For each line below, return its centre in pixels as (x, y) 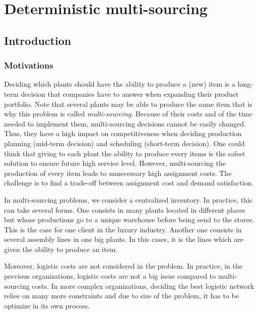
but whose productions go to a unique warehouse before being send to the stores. (129, 219)
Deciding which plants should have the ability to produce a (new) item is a (120, 84)
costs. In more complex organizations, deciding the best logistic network (143, 286)
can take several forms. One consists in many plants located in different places (125, 209)
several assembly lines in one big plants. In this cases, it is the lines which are (124, 239)
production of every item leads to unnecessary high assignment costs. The (118, 173)
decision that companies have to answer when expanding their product (130, 93)
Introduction (38, 40)
